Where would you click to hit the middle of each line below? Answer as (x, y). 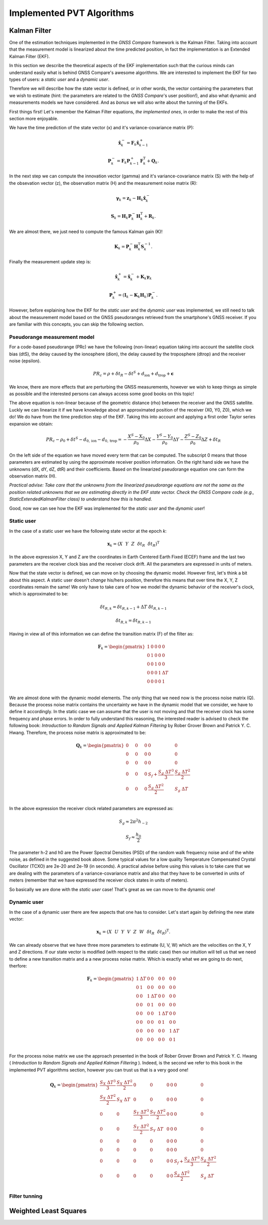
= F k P (124, 162)
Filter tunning (26, 1196)
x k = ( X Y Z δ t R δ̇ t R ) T (134, 544)
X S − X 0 (136, 436)
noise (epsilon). (25, 361)
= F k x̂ (133, 143)
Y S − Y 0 (165, 436)
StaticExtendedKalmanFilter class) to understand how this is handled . (81, 499)
